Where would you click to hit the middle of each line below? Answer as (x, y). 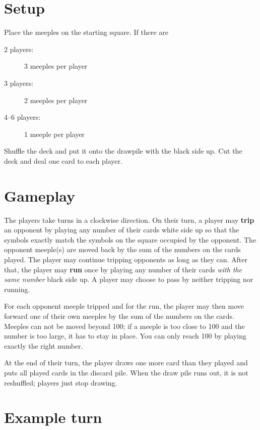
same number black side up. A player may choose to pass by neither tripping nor (129, 279)
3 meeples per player (56, 66)
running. (17, 289)
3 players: (19, 83)
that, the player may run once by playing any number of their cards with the (123, 269)
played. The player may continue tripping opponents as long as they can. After (126, 259)
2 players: (19, 49)
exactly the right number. (44, 345)
